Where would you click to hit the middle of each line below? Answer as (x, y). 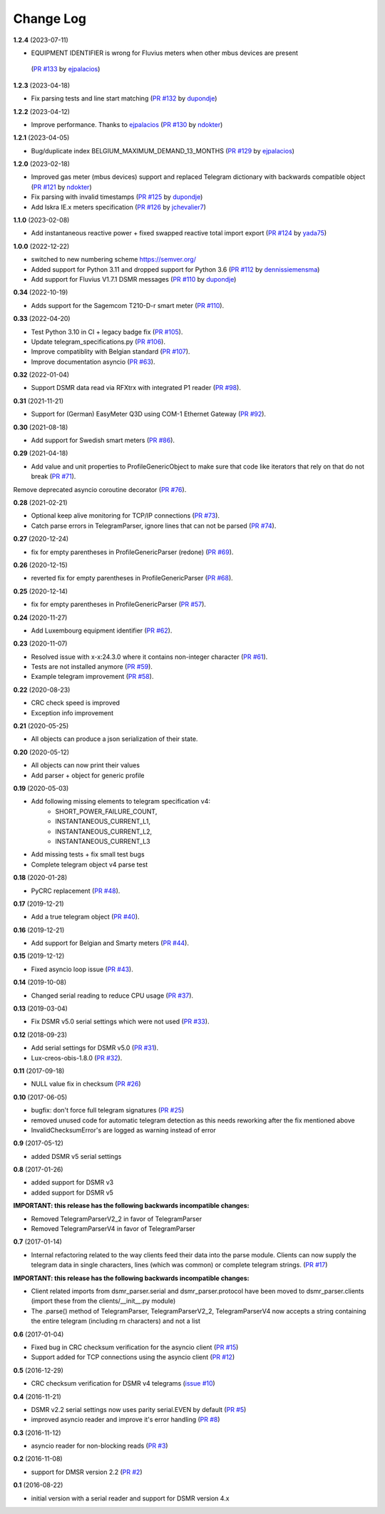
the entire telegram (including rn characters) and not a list (116, 1321)
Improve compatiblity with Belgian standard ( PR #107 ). (111, 352)
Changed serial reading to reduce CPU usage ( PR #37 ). (112, 996)
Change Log (50, 19)
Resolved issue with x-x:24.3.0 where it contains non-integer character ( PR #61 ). (149, 657)
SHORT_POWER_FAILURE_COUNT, (106, 811)
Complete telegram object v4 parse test (89, 864)
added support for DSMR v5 (72, 1192)
